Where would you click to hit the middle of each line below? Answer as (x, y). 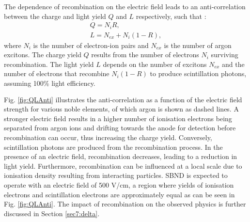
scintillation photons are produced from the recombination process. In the (113, 147)
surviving (225, 55)
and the (233, 64)
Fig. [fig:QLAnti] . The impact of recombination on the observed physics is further (125, 204)
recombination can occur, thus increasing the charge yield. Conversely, (108, 137)
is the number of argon (198, 45)
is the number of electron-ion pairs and (91, 45)
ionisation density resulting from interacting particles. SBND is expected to (116, 175)
